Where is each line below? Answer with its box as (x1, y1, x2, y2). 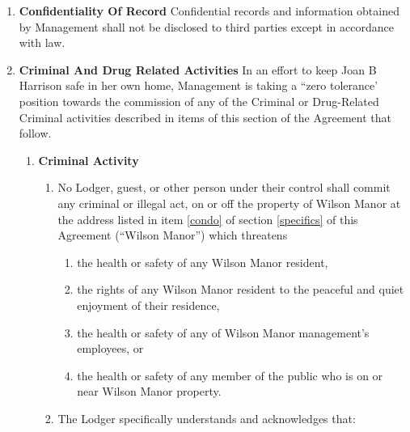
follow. (19, 125, 52, 142)
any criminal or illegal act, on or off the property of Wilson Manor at (57, 194, 401, 211)
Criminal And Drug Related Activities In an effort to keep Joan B (19, 61, 377, 78)
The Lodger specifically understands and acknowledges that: (57, 409, 356, 426)
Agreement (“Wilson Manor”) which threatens (57, 227, 288, 244)
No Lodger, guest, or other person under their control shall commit (57, 179, 391, 196)
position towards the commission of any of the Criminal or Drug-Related (19, 92, 379, 109)
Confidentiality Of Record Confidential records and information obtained (19, 2, 399, 19)
